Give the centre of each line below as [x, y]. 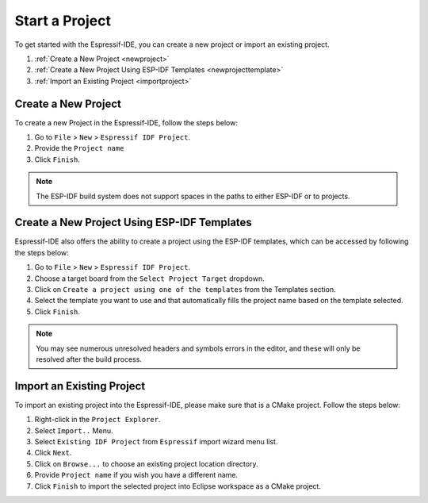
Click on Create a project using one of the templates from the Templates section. [185, 290]
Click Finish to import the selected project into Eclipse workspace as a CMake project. [178, 486]
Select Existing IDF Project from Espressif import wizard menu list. [156, 442]
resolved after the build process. [89, 359]
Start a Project [63, 21]
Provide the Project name [79, 148]
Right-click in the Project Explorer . [97, 420]
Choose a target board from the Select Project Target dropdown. [149, 278]
